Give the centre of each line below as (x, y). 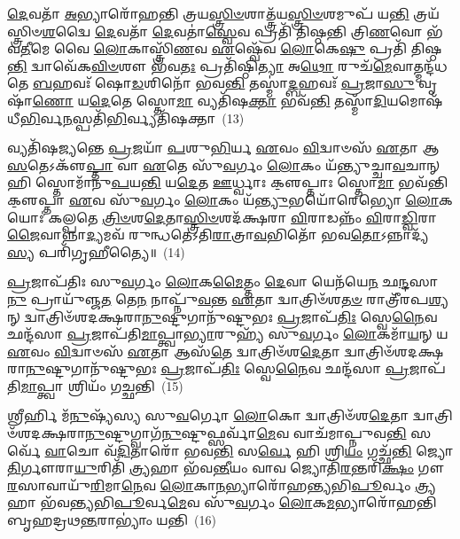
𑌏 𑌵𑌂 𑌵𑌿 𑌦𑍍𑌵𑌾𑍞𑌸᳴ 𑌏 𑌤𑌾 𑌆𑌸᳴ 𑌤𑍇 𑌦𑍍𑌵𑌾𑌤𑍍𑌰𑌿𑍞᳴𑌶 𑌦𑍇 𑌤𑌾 (174, 351)
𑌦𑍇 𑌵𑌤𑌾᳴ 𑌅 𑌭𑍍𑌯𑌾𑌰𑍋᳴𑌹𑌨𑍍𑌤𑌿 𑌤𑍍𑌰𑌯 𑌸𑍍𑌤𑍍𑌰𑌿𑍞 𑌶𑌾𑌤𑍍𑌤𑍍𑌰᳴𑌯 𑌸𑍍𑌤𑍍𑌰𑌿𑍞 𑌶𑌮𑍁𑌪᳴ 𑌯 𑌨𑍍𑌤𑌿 (208, 13)
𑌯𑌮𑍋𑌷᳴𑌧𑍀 (415, 100)
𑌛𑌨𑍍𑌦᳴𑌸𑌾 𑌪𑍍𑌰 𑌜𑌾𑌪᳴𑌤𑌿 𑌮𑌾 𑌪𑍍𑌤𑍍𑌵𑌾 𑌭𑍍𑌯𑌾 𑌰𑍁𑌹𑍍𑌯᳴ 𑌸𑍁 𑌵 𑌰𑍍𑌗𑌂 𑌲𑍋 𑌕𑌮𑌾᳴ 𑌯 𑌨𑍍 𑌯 (228, 334)
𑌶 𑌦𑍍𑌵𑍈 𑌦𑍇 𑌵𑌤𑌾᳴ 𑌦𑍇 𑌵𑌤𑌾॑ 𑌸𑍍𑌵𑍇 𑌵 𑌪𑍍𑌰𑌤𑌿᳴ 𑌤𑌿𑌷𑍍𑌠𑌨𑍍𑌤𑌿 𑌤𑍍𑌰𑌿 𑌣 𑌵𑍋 (232, 31)
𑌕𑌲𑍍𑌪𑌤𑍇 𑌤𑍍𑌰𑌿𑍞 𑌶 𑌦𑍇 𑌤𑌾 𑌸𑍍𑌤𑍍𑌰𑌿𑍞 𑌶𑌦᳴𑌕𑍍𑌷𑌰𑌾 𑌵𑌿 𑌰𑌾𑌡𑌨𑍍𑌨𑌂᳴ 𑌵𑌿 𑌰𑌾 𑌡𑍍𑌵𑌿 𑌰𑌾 (242, 217)
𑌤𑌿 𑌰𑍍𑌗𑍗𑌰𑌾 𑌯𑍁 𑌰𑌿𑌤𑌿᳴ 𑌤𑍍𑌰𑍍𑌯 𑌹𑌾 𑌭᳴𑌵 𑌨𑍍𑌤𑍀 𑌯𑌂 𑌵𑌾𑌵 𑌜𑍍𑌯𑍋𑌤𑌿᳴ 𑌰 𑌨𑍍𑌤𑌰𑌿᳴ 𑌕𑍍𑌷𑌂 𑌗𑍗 (226, 468)
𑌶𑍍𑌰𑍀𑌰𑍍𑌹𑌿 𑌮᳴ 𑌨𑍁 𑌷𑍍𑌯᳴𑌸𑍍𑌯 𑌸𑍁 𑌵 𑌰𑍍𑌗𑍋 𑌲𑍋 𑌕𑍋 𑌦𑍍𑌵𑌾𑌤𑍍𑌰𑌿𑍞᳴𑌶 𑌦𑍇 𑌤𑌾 (208, 415)
